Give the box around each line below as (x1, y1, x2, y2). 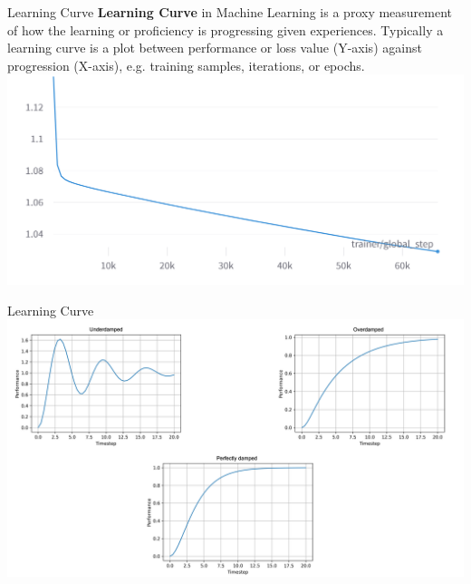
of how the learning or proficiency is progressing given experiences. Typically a (7, 20, 444, 39)
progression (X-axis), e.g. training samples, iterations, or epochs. (7, 55, 365, 74)
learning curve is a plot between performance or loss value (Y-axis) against (7, 38, 422, 57)
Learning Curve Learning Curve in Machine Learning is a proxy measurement (7, 3, 453, 21)
